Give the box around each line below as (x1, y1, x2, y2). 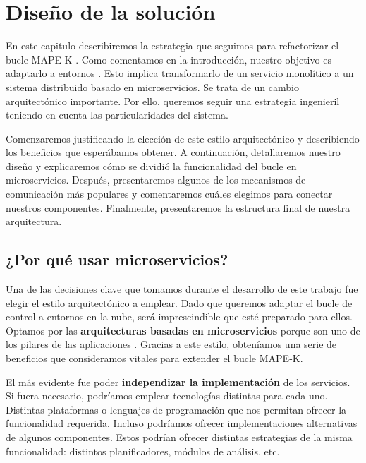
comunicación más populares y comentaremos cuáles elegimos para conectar (6, 186, 333, 201)
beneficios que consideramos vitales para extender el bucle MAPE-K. (6, 351, 303, 366)
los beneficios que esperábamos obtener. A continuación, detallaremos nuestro (6, 145, 341, 160)
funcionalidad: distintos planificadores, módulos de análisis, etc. (6, 443, 280, 458)
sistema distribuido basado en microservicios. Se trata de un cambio (6, 79, 299, 94)
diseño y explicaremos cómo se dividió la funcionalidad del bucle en (6, 158, 297, 173)
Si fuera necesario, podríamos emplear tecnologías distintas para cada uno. (6, 388, 328, 403)
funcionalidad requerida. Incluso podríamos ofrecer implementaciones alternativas (6, 416, 358, 431)
